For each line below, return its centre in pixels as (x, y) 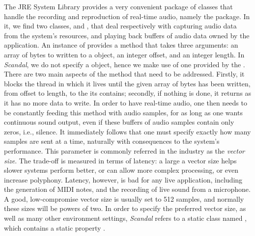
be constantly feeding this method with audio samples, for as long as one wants (123, 112)
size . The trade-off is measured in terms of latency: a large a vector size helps (120, 160)
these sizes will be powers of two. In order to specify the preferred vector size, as (125, 208)
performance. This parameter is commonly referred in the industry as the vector (124, 150)
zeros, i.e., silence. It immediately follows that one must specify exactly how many (127, 131)
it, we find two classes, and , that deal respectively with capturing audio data (120, 26)
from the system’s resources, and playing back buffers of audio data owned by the (127, 35)
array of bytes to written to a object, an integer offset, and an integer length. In (124, 54)
